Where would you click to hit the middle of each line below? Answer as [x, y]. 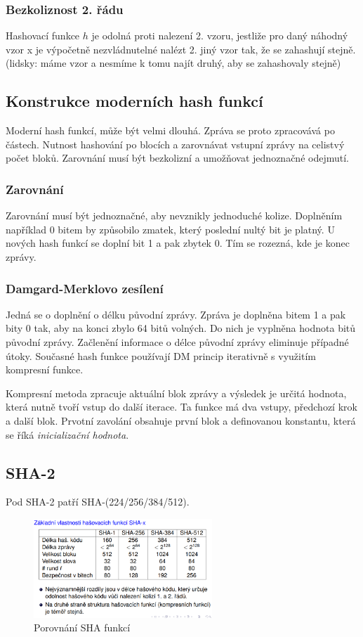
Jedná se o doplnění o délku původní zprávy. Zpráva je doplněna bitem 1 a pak [176, 314]
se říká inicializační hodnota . [67, 434]
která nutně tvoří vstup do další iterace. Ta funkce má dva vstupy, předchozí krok [181, 407]
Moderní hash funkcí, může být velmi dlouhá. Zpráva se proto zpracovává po [170, 130]
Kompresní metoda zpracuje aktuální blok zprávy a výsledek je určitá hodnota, [176, 393]
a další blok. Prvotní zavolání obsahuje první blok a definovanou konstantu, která [181, 420]
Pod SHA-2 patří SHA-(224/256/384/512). [98, 502]
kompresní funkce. [45, 369]
